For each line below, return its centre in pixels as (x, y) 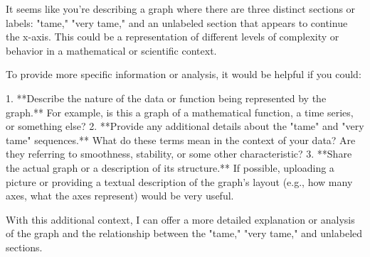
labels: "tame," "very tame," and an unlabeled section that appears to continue (177, 22)
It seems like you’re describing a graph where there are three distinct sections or (181, 9)
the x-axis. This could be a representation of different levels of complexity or (173, 37)
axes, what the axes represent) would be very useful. (120, 196)
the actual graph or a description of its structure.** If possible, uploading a (170, 167)
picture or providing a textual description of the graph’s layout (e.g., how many (179, 181)
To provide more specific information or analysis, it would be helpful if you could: (184, 74)
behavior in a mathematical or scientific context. (111, 50)
